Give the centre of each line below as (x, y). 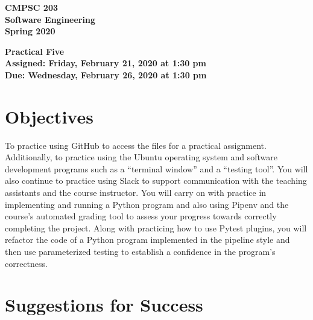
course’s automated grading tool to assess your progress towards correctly (141, 216)
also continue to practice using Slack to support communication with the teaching (156, 180)
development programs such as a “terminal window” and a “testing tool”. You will (156, 168)
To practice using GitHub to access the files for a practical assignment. (136, 145)
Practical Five (35, 51)
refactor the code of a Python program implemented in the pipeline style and (147, 240)
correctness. (26, 263)
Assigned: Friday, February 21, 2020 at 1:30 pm (106, 63)
